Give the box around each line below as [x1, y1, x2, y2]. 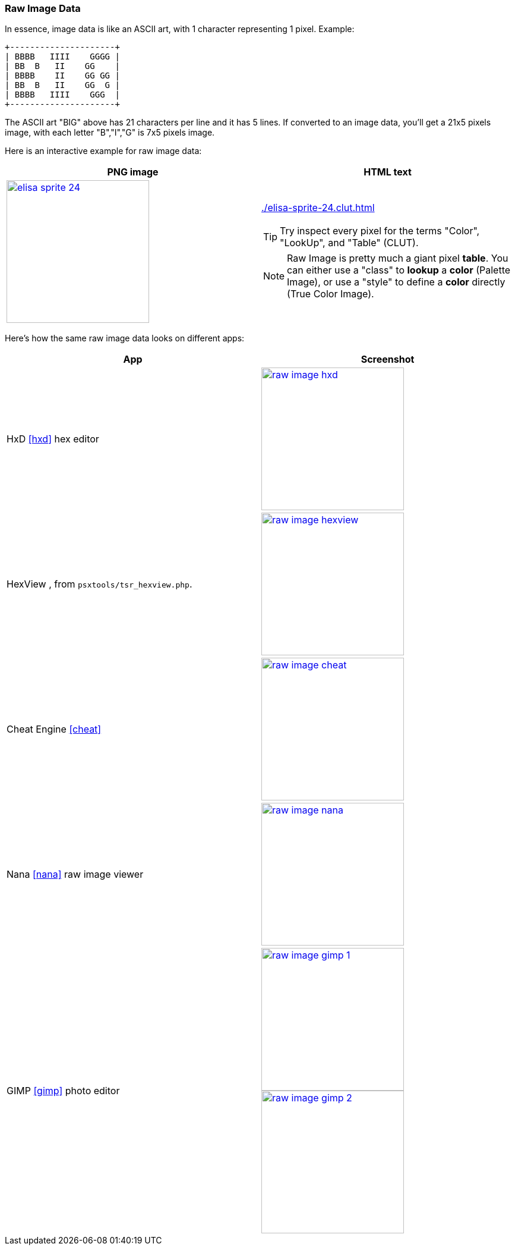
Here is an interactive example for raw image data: [5, 146, 202, 156]
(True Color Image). [287, 288, 374, 300]
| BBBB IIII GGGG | [5, 52, 120, 62]
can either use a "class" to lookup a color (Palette [287, 264, 511, 277]
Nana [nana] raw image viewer [7, 868, 144, 881]
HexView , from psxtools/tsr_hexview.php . [7, 578, 192, 591]
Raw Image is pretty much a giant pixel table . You [287, 252, 508, 265]
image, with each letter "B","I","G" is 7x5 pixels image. [5, 127, 215, 138]
